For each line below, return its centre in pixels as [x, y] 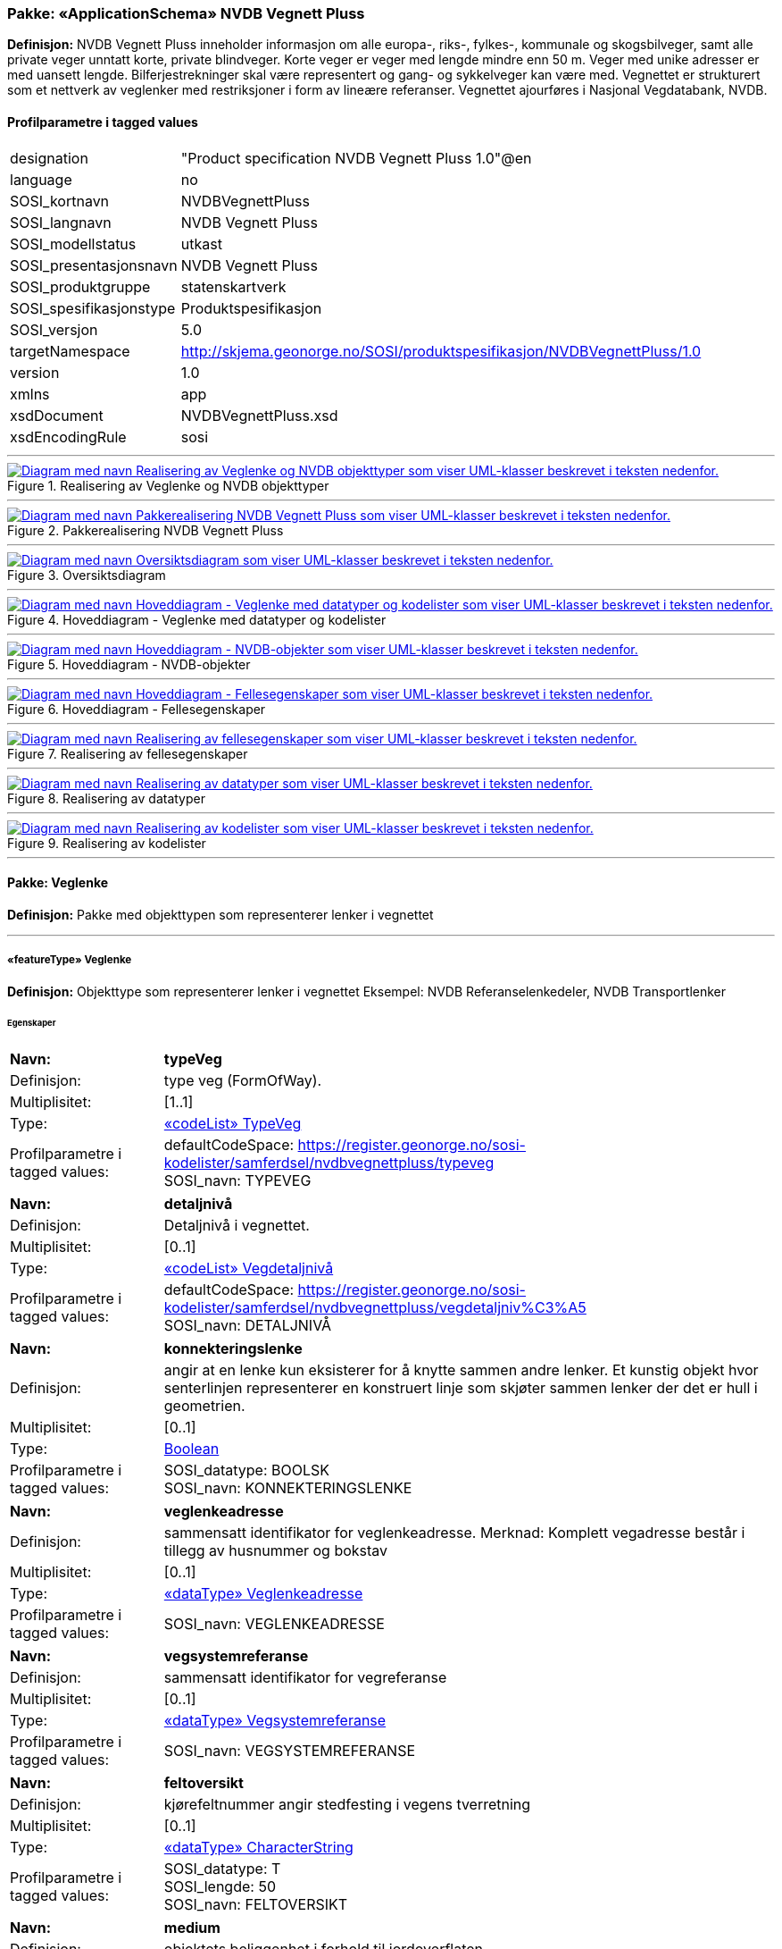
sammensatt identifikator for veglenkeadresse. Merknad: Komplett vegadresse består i [454, 1533]
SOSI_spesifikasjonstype [93, 308]
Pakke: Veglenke [58, 883]
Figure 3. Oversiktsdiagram [87, 575]
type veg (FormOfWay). [243, 1081]
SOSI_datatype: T [222, 1869]
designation [49, 158]
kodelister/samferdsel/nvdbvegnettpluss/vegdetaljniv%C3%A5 [375, 1308]
